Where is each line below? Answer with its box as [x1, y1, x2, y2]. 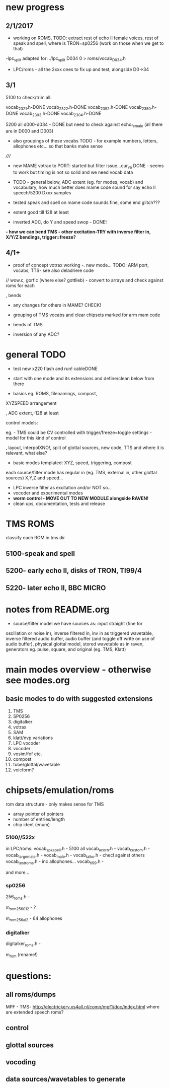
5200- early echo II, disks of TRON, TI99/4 [6, 566, 142, 575]
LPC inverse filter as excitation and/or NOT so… [13, 484, 112, 490]
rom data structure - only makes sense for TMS [6, 801, 104, 807]
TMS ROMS [6, 518, 55, 530]
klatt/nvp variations [13, 735, 53, 741]
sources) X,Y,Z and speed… [6, 475, 63, 481]
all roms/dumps [6, 990, 56, 999]
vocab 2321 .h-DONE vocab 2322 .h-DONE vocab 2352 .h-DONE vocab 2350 [6, 104, 151, 111]
